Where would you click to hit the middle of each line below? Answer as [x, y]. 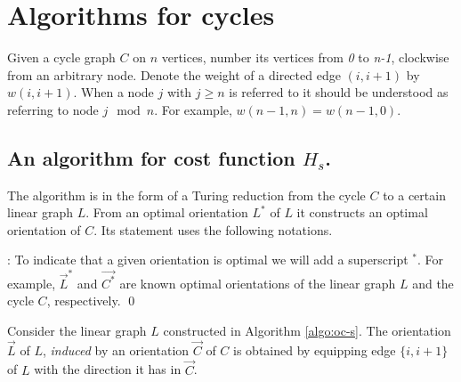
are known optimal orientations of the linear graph [258, 283]
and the [433, 283]
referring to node [53, 109]
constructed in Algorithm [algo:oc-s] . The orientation [307, 330]
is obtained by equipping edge [315, 349]
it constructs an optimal [362, 212]
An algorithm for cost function [151, 157]
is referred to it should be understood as [339, 92]
